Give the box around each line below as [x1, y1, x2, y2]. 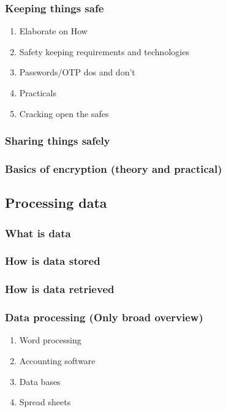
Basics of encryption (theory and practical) [5, 161, 222, 176]
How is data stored [5, 253, 100, 269]
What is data [5, 225, 71, 240]
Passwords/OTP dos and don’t [19, 66, 135, 78]
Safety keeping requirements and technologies [19, 45, 189, 58]
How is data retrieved [5, 281, 115, 297]
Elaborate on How [19, 25, 88, 37]
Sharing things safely [5, 133, 110, 148]
